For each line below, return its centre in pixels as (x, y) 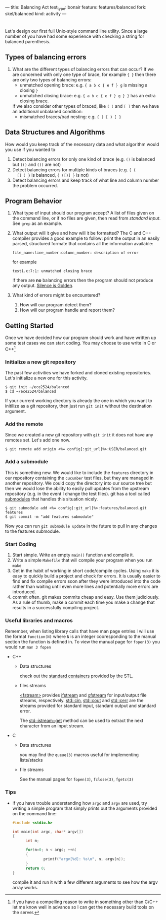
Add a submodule (27, 462)
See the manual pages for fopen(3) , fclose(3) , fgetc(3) (77, 779)
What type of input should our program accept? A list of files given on (83, 213)
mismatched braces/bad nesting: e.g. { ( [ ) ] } (70, 117)
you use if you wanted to (30, 149)
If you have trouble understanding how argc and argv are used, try (80, 803)
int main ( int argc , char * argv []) (48, 832)
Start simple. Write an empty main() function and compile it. (73, 555)
